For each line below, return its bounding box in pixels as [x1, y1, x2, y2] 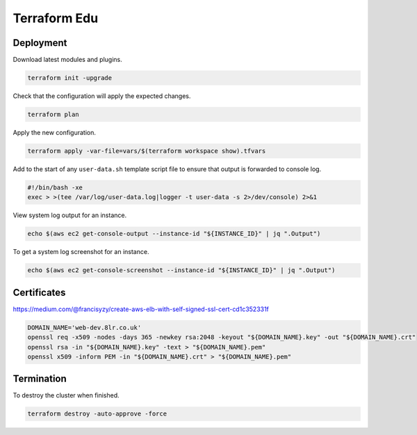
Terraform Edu [13, 10, 99, 26]
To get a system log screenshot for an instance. [13, 248, 149, 256]
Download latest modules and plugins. [13, 56, 122, 64]
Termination [13, 373, 67, 385]
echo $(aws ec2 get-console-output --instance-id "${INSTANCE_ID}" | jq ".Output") [27, 230, 321, 238]
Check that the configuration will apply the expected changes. [13, 92, 191, 100]
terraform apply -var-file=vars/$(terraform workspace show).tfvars [27, 147, 266, 155]
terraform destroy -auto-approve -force [27, 410, 167, 418]
